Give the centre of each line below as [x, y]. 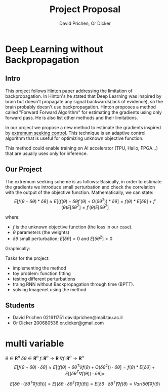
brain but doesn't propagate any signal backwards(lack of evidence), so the [84, 101]
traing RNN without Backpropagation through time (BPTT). [73, 284]
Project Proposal [85, 9]
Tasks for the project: [27, 258]
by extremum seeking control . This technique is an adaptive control [75, 133]
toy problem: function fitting [41, 273]
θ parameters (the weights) [41, 232]
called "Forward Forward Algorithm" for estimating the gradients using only [83, 112]
